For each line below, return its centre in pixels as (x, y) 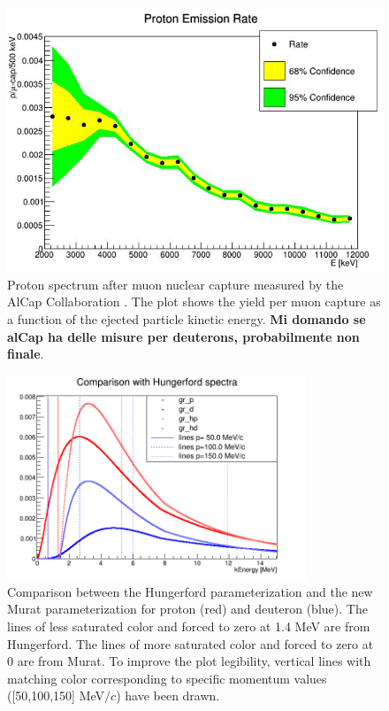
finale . (26, 354)
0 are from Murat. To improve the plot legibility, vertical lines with (189, 661)
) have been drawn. (168, 696)
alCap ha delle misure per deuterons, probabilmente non (183, 336)
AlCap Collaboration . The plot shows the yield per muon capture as (194, 301)
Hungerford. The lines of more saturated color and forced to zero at (191, 643)
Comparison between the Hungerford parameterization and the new (190, 591)
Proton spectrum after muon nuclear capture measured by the (175, 284)
